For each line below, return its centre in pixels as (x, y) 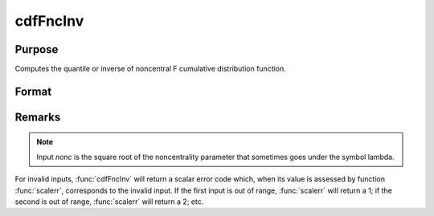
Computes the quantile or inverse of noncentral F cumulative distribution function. (151, 69)
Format (33, 91)
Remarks (38, 117)
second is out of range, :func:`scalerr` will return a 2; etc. (109, 202)
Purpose (37, 49)
